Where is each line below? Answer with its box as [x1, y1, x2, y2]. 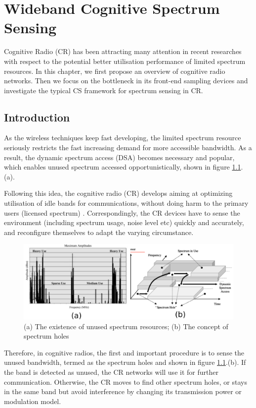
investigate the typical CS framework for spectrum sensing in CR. [4, 85, 203, 95]
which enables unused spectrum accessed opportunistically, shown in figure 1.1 [4, 162, 241, 172]
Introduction [4, 109, 70, 124]
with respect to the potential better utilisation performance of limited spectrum [4, 56, 246, 66]
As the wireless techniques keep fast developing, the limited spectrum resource [4, 132, 241, 143]
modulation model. [4, 396, 61, 406]
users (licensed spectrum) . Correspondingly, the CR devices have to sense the [4, 207, 240, 218]
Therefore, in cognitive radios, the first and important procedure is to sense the [4, 347, 244, 357]
